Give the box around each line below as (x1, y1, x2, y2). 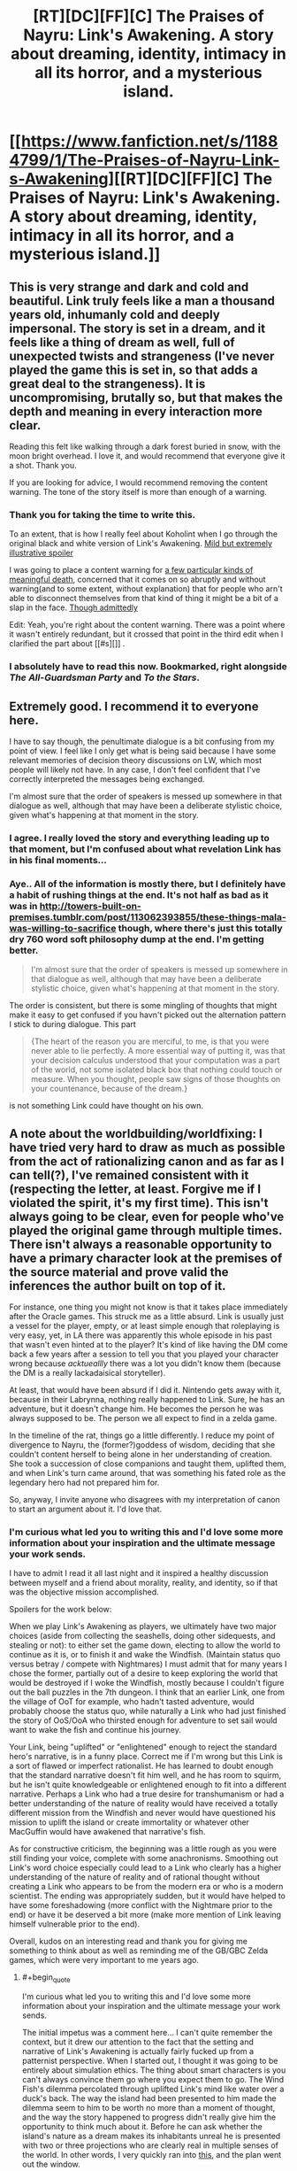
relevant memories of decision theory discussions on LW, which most (9, 755, 263, 766)
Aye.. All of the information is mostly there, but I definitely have (9, 877, 286, 890)
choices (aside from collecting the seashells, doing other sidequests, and (9, 1631, 276, 1642)
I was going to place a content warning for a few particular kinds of (9, 565, 254, 576)
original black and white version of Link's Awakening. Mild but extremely (9, 538, 272, 549)
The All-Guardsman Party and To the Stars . (9, 671, 201, 684)
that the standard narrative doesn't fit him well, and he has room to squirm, (9, 1770, 282, 1781)
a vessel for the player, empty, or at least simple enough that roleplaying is (9, 1321, 280, 1332)
